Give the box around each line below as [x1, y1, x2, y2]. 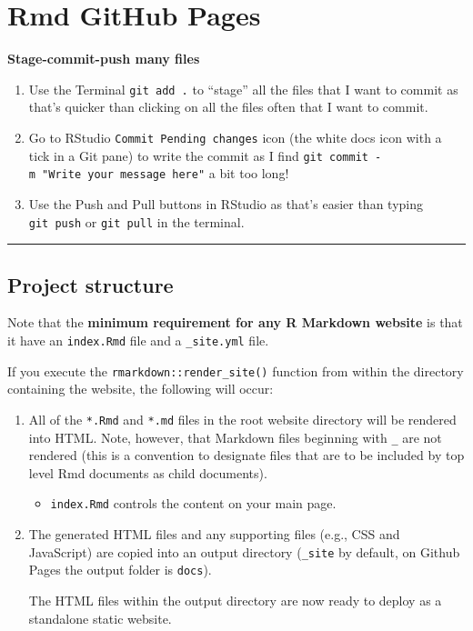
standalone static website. [28, 608, 172, 627]
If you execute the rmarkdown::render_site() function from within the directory [7, 361, 464, 380]
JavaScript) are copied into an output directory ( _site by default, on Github [28, 542, 460, 561]
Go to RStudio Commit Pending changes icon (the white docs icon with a [28, 127, 442, 146]
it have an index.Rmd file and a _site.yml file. [7, 330, 269, 349]
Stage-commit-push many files [7, 49, 200, 68]
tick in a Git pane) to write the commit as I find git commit [28, 145, 368, 165]
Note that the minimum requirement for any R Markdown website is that [7, 313, 463, 332]
